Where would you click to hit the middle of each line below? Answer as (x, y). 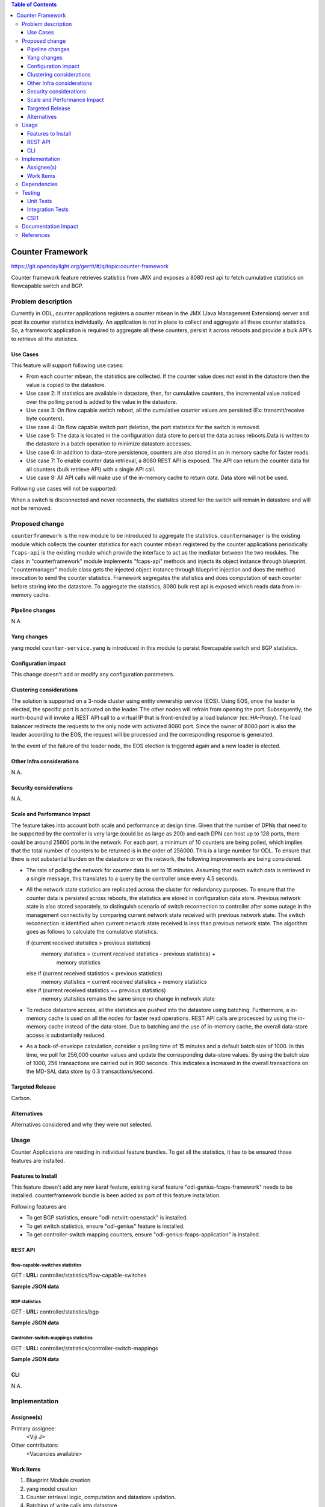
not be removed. (32, 508)
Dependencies (40, 184)
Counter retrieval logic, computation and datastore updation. (101, 1497)
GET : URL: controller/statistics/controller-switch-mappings (85, 1348)
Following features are (39, 1206)
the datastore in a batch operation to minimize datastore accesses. (109, 444)
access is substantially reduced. (66, 1035)
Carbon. (21, 1098)
